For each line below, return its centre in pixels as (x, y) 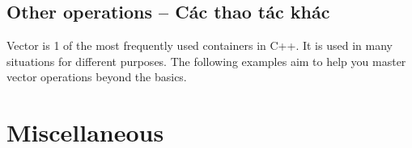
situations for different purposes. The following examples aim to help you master (206, 61)
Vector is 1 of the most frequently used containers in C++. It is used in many (200, 45)
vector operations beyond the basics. (97, 77)
